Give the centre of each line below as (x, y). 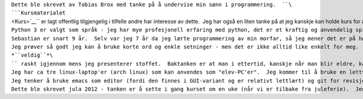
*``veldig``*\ (32, 55)
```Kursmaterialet (38, 13)
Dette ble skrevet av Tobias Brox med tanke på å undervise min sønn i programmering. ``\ (152, 5)
